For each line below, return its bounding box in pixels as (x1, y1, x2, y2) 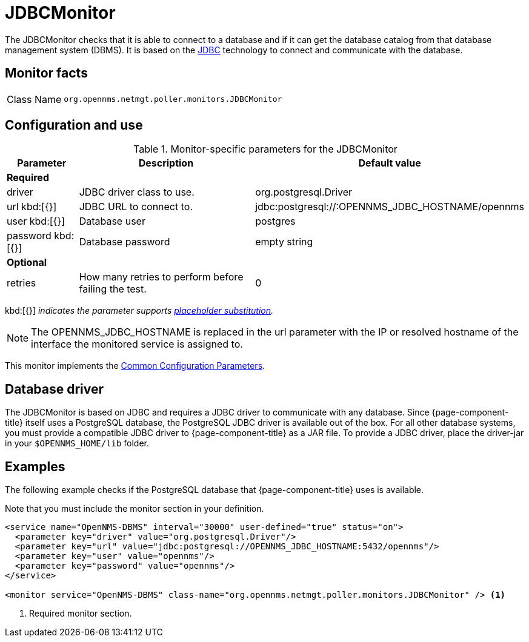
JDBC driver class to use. (79, 186, 195, 199)
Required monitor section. (29, 608, 132, 619)
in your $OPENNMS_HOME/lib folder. (5, 438, 150, 449)
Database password (79, 236, 170, 248)
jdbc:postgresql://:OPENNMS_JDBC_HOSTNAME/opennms (255, 200, 524, 213)
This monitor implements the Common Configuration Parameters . (5, 360, 265, 371)
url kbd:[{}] (7, 200, 57, 213)
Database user (79, 215, 145, 228)
